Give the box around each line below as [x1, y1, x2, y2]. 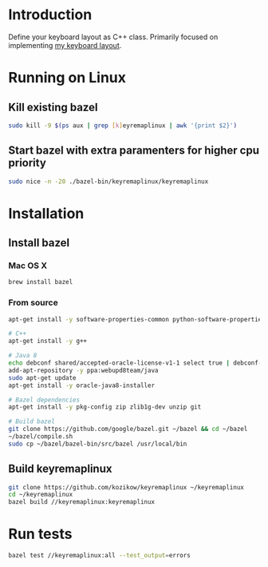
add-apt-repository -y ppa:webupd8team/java [8, 366, 159, 374]
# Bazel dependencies [8, 396, 81, 404]
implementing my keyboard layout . [8, 40, 122, 50]
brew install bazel [8, 278, 73, 286]
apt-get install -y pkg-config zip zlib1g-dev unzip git [8, 403, 202, 411]
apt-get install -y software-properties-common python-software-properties [8, 315, 266, 323]
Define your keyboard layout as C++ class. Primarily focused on [8, 32, 219, 42]
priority [8, 156, 46, 170]
